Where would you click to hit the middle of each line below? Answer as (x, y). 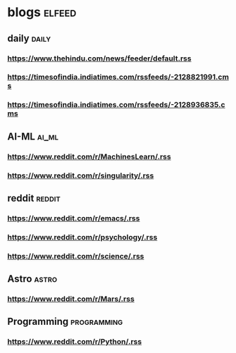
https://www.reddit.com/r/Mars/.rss (71, 299)
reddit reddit (34, 198)
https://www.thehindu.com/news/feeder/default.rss (99, 58)
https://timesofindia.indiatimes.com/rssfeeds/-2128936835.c (116, 105)
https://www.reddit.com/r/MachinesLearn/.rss (89, 156)
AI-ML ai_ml (33, 136)
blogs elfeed (42, 12)
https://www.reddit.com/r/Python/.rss (75, 342)
